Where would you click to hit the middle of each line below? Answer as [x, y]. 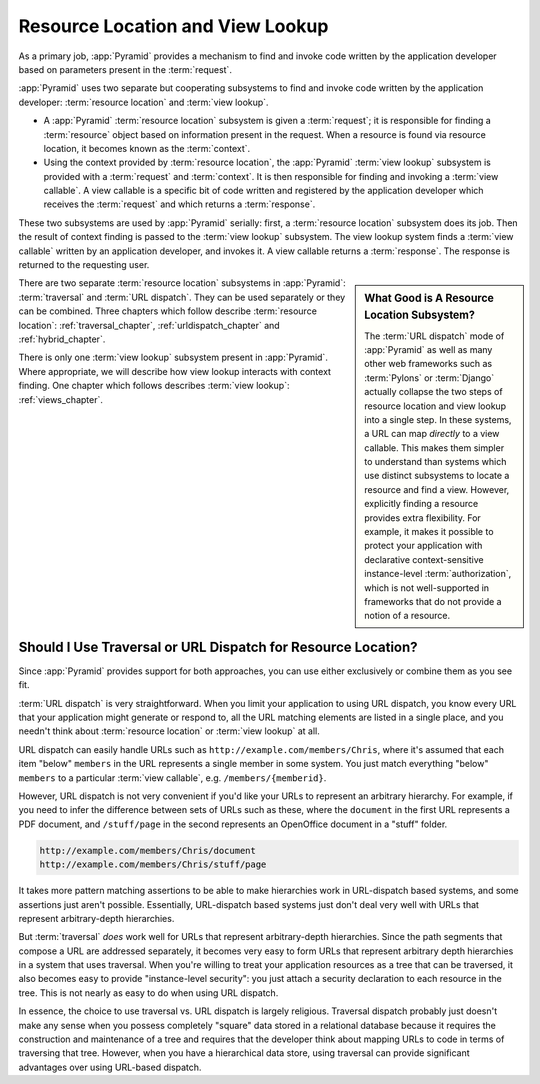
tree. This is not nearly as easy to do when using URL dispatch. [148, 992]
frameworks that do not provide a [433, 601]
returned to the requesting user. [84, 265]
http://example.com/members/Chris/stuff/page [153, 864]
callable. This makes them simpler [434, 447]
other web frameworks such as [428, 364]
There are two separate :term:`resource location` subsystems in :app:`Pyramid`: [182, 283]
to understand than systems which [435, 462]
